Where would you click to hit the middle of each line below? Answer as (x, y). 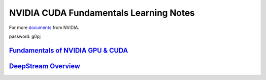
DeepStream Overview (45, 66)
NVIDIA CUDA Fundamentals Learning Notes (102, 13)
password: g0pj (25, 36)
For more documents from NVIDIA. (44, 27)
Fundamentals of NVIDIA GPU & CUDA (68, 50)
